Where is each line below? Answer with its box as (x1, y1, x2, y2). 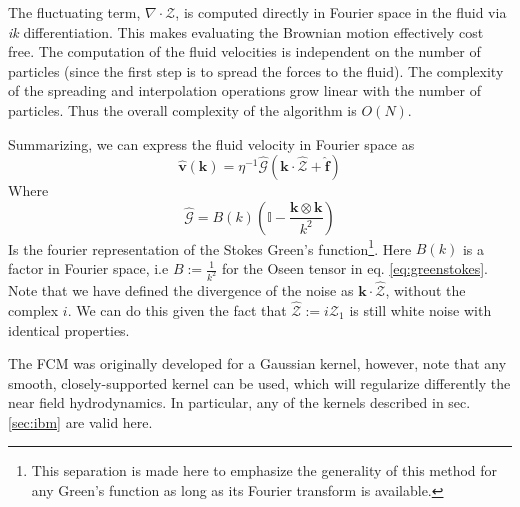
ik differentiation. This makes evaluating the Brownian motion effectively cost (8, 21, 484, 42)
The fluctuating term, (8, 2, 141, 22)
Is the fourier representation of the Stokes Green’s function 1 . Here (8, 235, 412, 259)
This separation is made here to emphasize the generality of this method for (31, 460, 498, 481)
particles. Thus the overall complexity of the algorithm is (8, 99, 357, 120)
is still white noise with (349, 299, 492, 320)
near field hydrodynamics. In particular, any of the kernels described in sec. (8, 392, 471, 413)
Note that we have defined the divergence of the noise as (8, 280, 354, 301)
